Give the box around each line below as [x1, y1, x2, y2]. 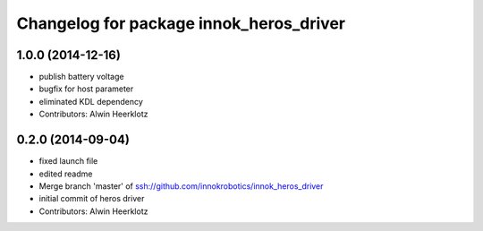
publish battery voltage [38, 72, 124, 82]
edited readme [38, 168, 93, 179]
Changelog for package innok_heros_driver [16, 13, 346, 33]
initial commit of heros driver [38, 193, 145, 204]
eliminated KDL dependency [38, 96, 143, 107]
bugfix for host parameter [38, 83, 134, 94]
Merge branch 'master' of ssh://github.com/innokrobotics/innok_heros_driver [38, 180, 324, 192]
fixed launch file [38, 156, 98, 167]
